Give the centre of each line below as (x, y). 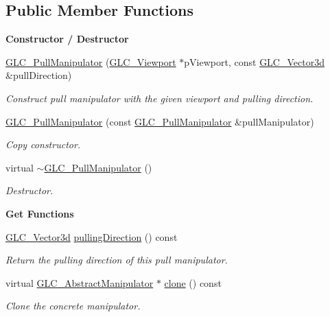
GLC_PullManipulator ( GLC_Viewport (91, 61)
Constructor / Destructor (67, 39)
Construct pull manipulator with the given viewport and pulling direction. (160, 98)
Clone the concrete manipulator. (73, 306)
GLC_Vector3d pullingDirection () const (92, 236)
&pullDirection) (39, 75)
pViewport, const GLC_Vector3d (254, 61)
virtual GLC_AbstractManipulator (80, 282)
